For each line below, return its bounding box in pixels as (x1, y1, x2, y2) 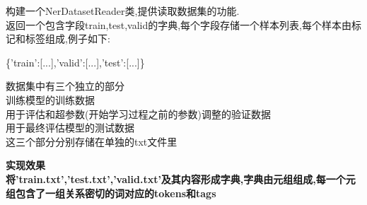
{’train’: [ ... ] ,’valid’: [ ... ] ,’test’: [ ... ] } (6, 54, 145, 69)
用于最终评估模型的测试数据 (6, 120, 134, 135)
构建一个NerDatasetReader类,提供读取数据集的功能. (6, 4, 240, 18)
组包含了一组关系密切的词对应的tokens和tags (6, 185, 216, 200)
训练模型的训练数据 (6, 92, 95, 107)
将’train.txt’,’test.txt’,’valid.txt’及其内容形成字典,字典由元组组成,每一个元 (6, 171, 356, 186)
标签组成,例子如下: (25, 31, 110, 46)
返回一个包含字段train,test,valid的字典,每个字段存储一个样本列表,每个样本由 (6, 17, 351, 32)
